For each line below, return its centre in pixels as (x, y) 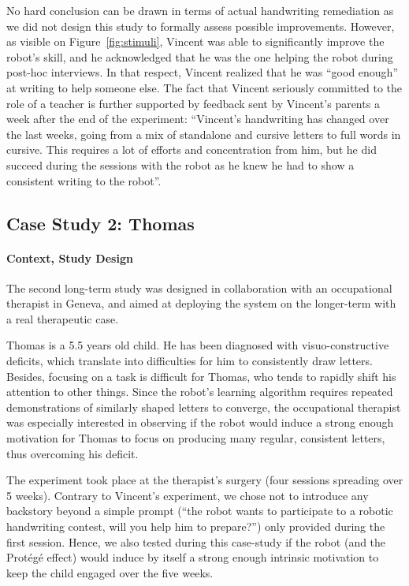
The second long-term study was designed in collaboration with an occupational (199, 287)
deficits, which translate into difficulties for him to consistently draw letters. (190, 361)
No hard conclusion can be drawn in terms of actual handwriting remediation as (200, 10)
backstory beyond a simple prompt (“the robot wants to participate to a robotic (200, 511)
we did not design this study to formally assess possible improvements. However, (201, 26)
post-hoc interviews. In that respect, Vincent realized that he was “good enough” (203, 72)
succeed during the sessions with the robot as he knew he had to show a (180, 164)
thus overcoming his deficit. (73, 453)
